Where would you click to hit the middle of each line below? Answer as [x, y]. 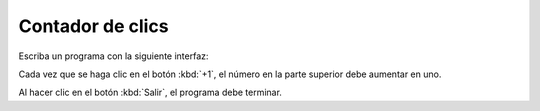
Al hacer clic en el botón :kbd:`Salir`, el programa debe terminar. [150, 92]
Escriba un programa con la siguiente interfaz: [113, 56]
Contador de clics [93, 26]
